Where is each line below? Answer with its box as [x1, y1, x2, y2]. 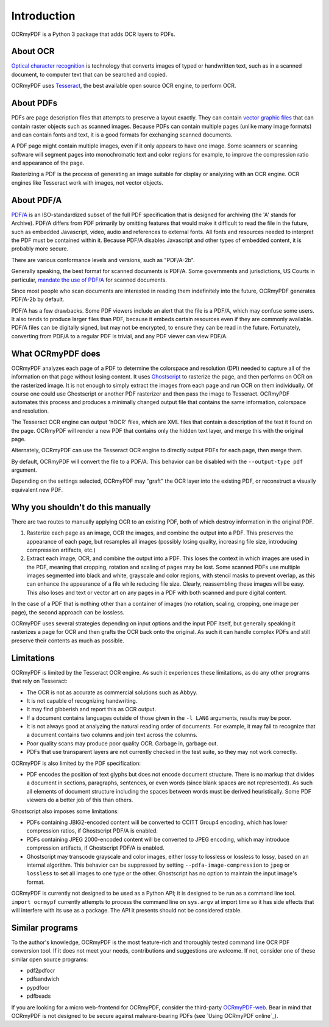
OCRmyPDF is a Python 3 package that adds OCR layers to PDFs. [11, 30, 175, 38]
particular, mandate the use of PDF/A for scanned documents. [11, 276, 167, 283]
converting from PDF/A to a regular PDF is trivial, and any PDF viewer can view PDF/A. [11, 332, 228, 339]
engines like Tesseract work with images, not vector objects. [11, 179, 164, 186]
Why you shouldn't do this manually [11, 502, 151, 512]
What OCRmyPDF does [11, 348, 101, 359]
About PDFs [11, 98, 58, 108]
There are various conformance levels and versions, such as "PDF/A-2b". [11, 256, 195, 263]
